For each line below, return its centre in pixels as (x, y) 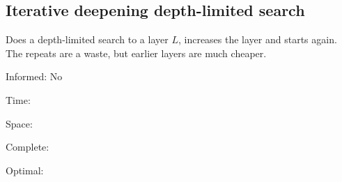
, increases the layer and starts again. (257, 39)
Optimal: (25, 170)
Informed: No (34, 76)
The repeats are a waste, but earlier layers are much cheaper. (136, 53)
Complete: (28, 147)
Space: (19, 123)
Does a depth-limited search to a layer (87, 39)
